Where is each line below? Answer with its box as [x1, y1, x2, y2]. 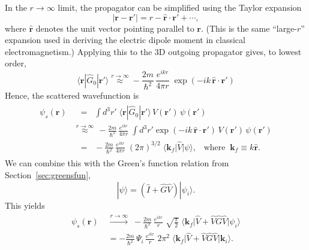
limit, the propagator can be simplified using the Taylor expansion [58, 1, 302, 13]
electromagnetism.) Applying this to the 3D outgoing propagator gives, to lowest [5, 45, 302, 57]
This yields [5, 199, 45, 211]
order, [5, 57, 26, 69]
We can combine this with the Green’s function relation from [5, 157, 229, 169]
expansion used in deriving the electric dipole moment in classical [5, 33, 245, 46]
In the [5, 1, 27, 13]
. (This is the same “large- [200, 22, 297, 34]
